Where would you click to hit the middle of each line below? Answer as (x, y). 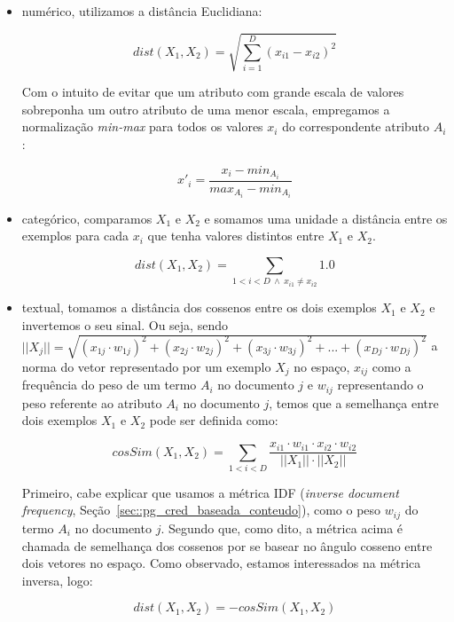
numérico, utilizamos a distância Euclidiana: (142, 11)
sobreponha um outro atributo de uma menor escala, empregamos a (206, 109)
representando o (380, 385)
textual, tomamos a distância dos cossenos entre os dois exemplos (199, 307)
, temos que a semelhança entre (354, 402)
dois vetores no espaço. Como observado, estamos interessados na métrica (221, 563)
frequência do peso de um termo (109, 385)
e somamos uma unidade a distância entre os (326, 218)
